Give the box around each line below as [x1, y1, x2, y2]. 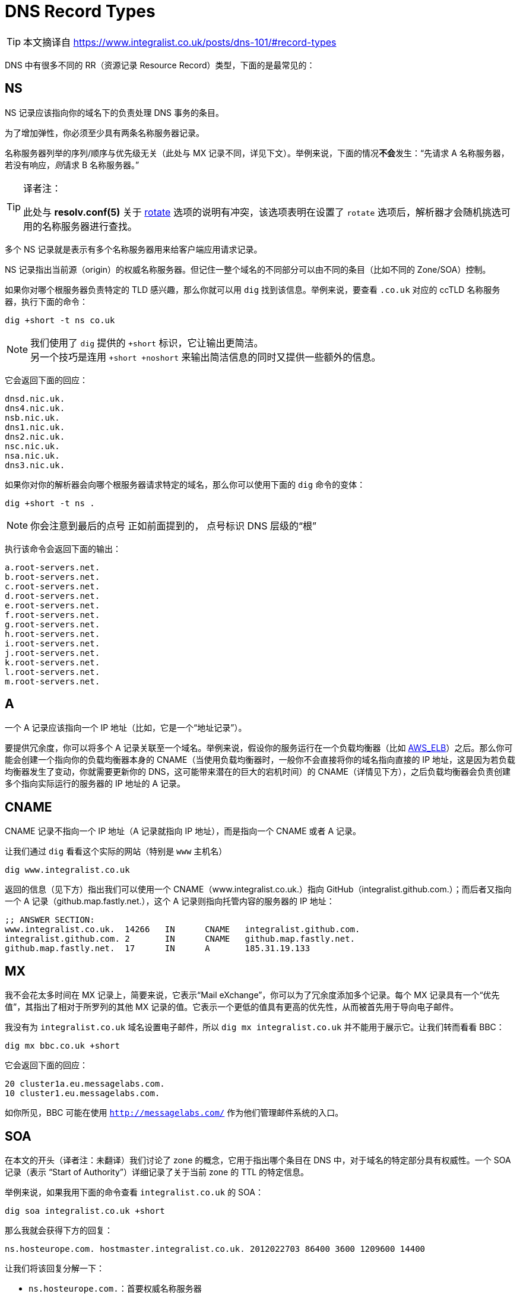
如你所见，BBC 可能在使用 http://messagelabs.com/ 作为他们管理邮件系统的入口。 [5, 1107, 344, 1118]
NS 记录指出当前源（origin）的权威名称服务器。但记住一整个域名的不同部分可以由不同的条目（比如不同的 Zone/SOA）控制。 [5, 264, 491, 274]
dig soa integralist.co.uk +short [5, 1205, 165, 1216]
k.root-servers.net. [5, 657, 100, 667]
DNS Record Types [5, 1, 156, 21]
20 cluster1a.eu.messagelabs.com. [5, 1079, 165, 1089]
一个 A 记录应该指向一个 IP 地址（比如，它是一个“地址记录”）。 [5, 722, 247, 733]
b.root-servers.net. [5, 572, 100, 582]
